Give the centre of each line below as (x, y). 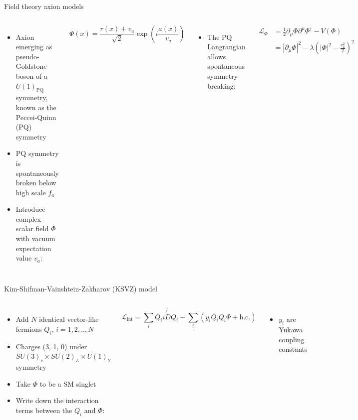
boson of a (31, 75)
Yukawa (291, 330)
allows (217, 56)
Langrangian (226, 47)
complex (28, 218)
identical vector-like (69, 319)
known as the (36, 107)
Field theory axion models (44, 6)
